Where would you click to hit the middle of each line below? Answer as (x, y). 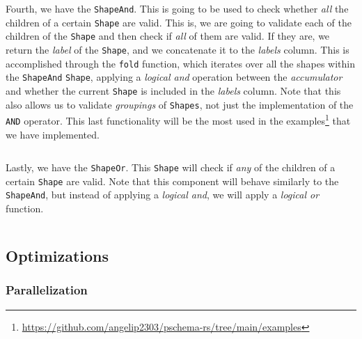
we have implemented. (53, 134)
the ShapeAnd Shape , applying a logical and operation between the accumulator (174, 77)
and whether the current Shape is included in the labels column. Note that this (173, 90)
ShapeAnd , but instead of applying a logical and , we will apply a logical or (163, 195)
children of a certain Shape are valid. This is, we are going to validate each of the (179, 22)
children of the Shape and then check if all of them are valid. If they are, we (168, 36)
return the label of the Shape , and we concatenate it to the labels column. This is (178, 49)
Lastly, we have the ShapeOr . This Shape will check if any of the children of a (171, 167)
